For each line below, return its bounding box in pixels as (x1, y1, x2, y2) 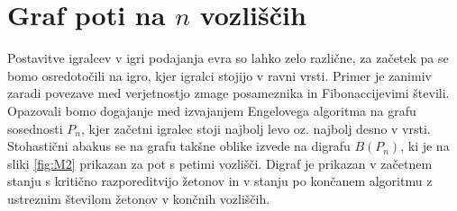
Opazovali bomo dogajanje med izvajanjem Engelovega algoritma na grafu (7, 101, 416, 119)
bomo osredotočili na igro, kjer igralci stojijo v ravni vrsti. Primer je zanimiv (7, 66, 432, 84)
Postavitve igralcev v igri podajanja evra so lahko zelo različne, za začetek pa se (7, 48, 449, 67)
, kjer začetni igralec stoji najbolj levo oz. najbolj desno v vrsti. (81, 119, 431, 137)
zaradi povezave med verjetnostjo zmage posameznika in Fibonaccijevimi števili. (7, 84, 450, 102)
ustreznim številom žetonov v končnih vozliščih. (7, 189, 270, 207)
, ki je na (400, 136, 450, 155)
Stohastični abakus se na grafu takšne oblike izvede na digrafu (7, 136, 351, 155)
